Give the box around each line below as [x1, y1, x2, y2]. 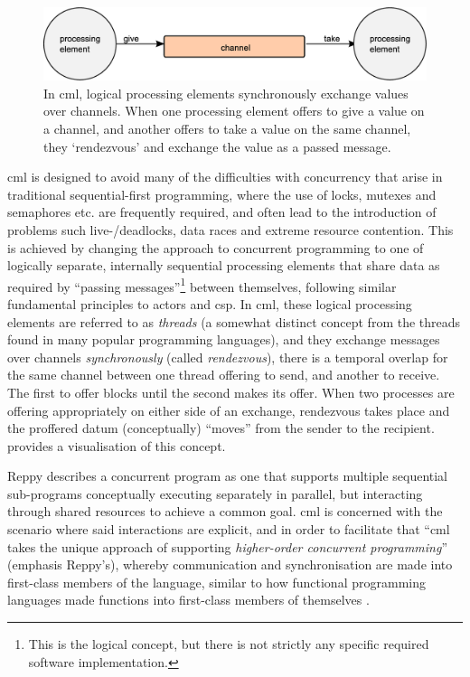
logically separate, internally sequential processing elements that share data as [7, 256, 440, 275]
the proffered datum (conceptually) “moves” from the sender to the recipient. [7, 418, 435, 437]
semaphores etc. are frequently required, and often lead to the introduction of [7, 202, 437, 221]
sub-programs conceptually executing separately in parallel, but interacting [7, 484, 423, 503]
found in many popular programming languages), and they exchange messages [7, 330, 440, 349]
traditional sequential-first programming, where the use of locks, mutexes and [7, 184, 437, 203]
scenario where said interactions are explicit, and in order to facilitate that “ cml [7, 520, 450, 539]
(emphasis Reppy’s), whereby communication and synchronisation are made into [7, 555, 453, 574]
